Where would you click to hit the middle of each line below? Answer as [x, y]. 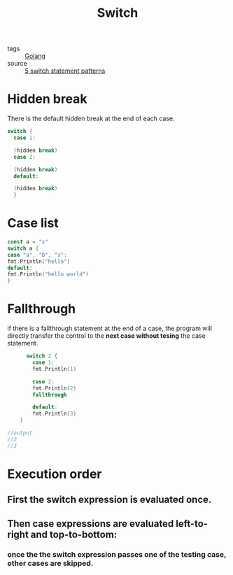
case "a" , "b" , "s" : [37, 255]
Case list [33, 223]
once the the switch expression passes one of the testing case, [117, 554]
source [17, 64]
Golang [35, 56]
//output [20, 433]
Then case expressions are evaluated [91, 524]
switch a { [23, 248]
